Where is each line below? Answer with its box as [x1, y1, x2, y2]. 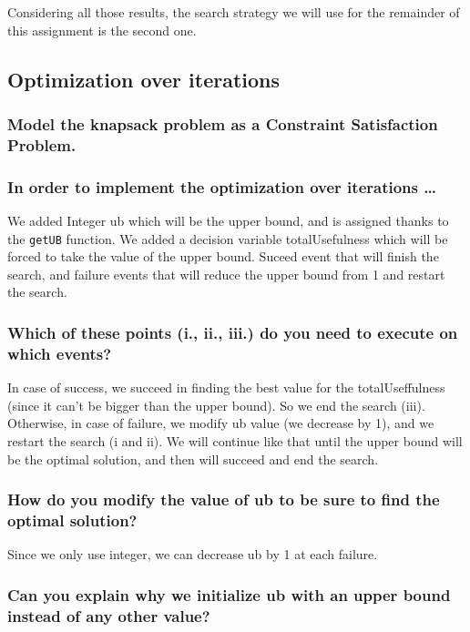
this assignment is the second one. [7, 20, 197, 39]
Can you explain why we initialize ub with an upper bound [7, 583, 451, 606]
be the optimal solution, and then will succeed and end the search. [7, 449, 379, 468]
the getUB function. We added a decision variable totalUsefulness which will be [7, 229, 448, 248]
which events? [7, 341, 112, 364]
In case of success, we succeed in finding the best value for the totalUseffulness [7, 378, 445, 397]
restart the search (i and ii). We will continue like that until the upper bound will [7, 431, 463, 450]
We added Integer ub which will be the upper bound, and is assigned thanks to [7, 210, 449, 229]
